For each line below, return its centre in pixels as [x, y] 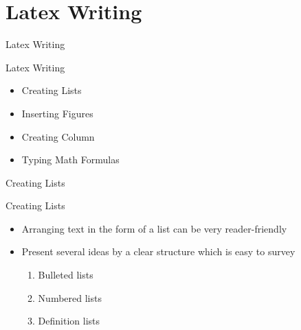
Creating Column [58, 136]
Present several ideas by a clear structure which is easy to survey [158, 251]
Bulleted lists [66, 275]
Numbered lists [70, 297]
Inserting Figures [57, 113]
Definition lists [69, 321]
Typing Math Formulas [70, 160]
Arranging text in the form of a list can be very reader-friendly [154, 228]
